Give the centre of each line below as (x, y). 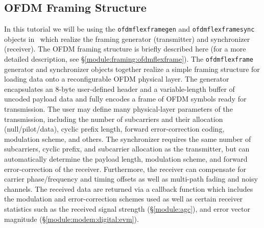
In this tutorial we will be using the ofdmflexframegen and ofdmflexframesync (129, 29)
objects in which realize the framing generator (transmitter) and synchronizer (127, 39)
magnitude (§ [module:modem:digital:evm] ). (71, 219)
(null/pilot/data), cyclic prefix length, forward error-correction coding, (114, 129)
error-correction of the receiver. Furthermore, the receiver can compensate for (125, 169)
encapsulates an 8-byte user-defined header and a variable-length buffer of (119, 88)
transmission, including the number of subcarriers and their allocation (114, 119)
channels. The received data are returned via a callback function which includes (129, 188)
